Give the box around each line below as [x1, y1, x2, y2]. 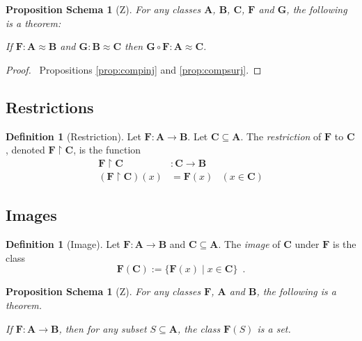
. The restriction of [240, 128, 322, 143]
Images [6, 204, 57, 226]
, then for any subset [58, 321, 147, 335]
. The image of [218, 237, 281, 251]
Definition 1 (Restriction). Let [6, 128, 141, 143]
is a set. [257, 321, 291, 335]
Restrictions [6, 96, 94, 117]
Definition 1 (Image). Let [6, 237, 120, 251]
